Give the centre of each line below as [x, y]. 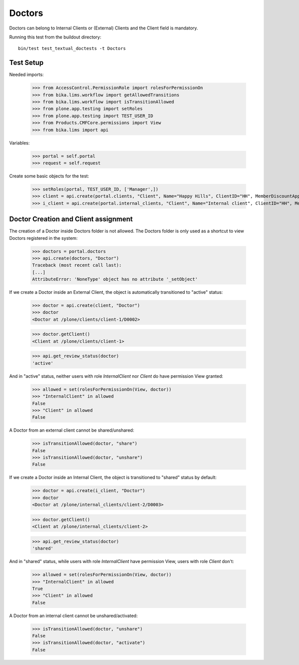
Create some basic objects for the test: [49, 176]
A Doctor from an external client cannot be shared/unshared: [72, 430]
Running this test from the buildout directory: [55, 37]
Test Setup [26, 63]
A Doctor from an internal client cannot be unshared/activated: [74, 616]
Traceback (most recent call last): [77, 265]
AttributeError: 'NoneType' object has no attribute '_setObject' [115, 279]
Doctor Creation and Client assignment [71, 219]
